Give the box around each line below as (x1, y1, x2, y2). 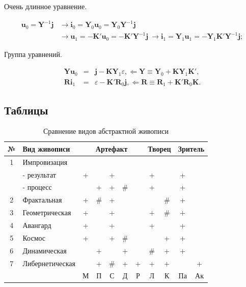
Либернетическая (22, 257, 75, 268)
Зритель (178, 143, 205, 154)
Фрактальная (22, 194, 62, 205)
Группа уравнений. (4, 49, 62, 60)
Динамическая (22, 245, 67, 255)
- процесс (22, 182, 52, 192)
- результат (22, 169, 56, 180)
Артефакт (95, 143, 128, 154)
